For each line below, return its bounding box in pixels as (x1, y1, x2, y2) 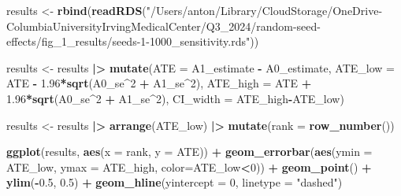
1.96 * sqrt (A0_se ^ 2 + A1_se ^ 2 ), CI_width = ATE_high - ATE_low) (6, 90, 344, 106)
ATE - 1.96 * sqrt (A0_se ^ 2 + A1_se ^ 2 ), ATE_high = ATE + (6, 75, 312, 91)
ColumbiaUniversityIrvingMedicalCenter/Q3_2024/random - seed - (6, 17, 321, 34)
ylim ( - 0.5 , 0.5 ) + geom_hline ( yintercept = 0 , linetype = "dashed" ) (6, 174, 343, 190)
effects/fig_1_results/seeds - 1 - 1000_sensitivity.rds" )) (6, 33, 259, 50)
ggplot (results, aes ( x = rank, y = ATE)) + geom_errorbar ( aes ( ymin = (6, 143, 373, 160)
